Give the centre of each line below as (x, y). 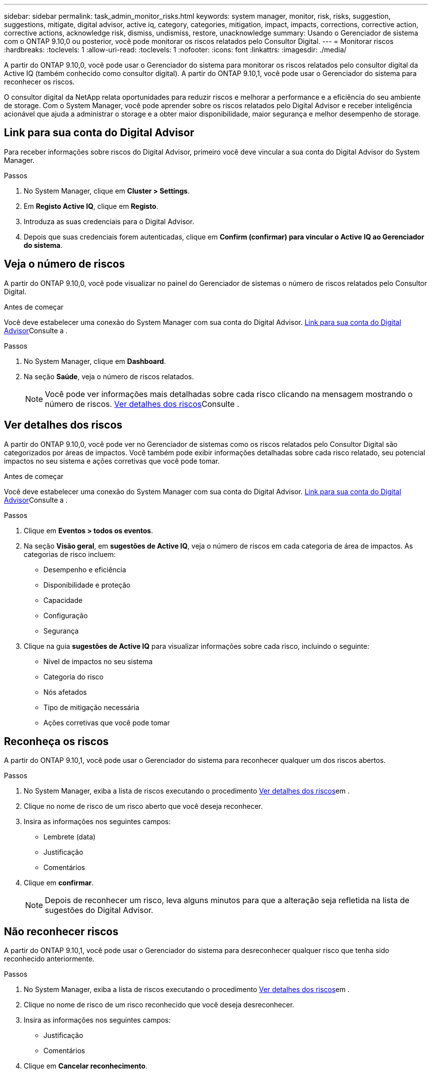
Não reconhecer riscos (61, 931)
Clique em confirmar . (59, 883)
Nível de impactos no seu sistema (98, 661)
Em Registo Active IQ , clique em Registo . (91, 206)
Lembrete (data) (70, 837)
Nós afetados (65, 692)
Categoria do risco (73, 676)
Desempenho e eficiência (85, 569)
